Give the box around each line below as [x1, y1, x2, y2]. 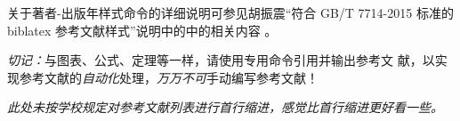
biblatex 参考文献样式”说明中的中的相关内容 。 [7, 20, 278, 39]
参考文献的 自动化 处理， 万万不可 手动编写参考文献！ [19, 68, 319, 86]
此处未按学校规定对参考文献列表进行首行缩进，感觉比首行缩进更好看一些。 [7, 98, 443, 117]
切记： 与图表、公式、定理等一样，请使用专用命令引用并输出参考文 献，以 [7, 51, 435, 69]
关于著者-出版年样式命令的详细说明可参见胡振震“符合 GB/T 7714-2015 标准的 [7, 4, 454, 21]
